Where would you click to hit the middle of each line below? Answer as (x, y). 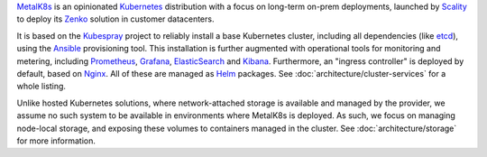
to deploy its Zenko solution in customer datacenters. (115, 19)
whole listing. (41, 87)
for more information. (56, 141)
